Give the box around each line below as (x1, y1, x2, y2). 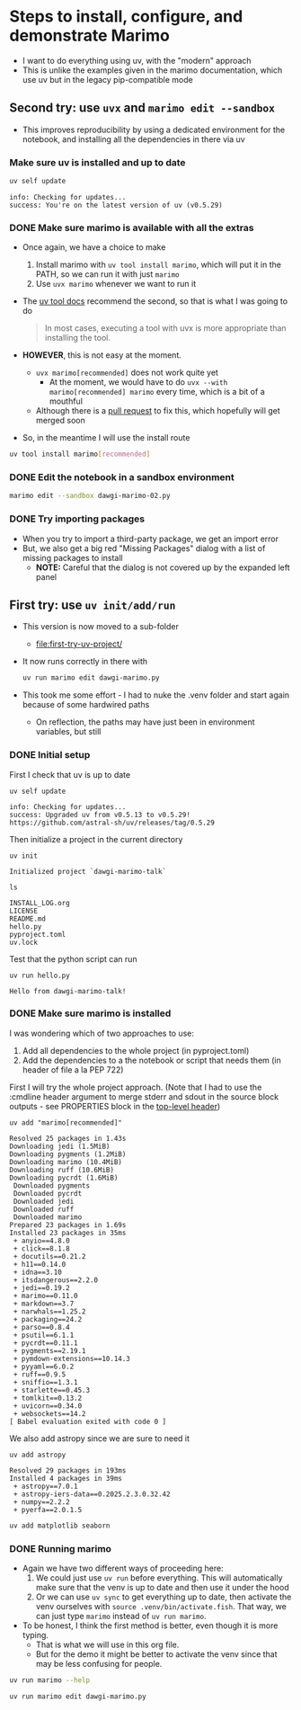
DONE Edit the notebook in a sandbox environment (9, 471, 235, 484)
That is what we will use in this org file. (35, 1639, 180, 1651)
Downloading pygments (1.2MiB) (9, 1149, 127, 1159)
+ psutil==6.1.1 (13, 1331, 75, 1340)
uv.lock (9, 938, 39, 947)
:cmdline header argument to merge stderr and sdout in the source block (9, 1091, 279, 1102)
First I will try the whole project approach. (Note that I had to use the (9, 1082, 262, 1092)
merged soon (35, 415, 85, 426)
